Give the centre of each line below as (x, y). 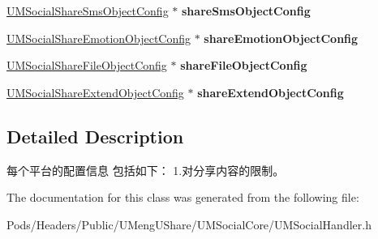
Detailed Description (95, 136)
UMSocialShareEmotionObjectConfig (99, 38)
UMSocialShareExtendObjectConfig (95, 92)
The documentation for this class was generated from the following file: (183, 197)
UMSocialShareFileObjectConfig (87, 65)
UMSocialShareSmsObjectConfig (88, 11)
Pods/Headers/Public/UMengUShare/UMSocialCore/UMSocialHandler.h (189, 224)
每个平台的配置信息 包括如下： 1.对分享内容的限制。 (146, 170)
